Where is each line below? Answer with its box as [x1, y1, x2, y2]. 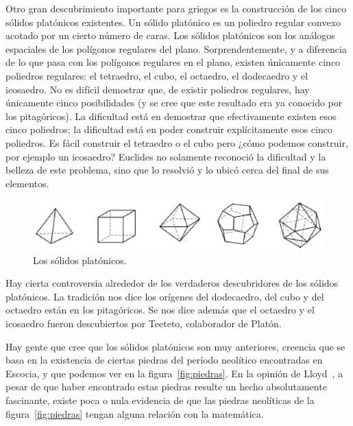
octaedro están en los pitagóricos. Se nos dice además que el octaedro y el [5, 303, 315, 317]
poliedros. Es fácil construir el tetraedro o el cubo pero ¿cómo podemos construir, [5, 135, 348, 150]
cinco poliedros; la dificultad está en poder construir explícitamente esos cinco [5, 122, 332, 137]
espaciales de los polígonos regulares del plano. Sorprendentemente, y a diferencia [5, 41, 347, 56]
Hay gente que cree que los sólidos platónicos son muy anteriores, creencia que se [5, 339, 345, 353]
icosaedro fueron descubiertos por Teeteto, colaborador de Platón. [5, 316, 282, 330]
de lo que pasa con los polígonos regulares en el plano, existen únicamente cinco [5, 55, 341, 69]
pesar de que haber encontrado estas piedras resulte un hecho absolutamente [5, 379, 327, 394]
